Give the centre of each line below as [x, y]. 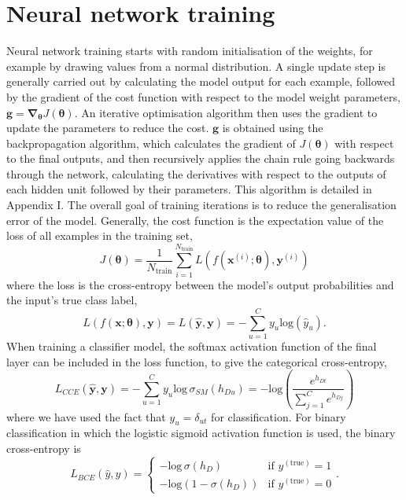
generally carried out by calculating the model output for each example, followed [201, 81]
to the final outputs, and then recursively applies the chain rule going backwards [201, 158]
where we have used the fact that [86, 416]
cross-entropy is [44, 449]
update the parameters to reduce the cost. [108, 128]
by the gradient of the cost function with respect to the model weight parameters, [203, 96]
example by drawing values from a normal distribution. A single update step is [196, 66]
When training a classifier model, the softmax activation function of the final [192, 346]
